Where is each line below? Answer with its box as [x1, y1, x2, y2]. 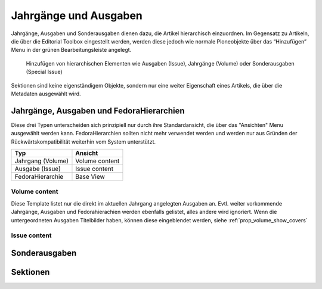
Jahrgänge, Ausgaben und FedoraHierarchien [11, 105, 185, 116]
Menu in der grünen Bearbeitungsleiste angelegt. [11, 46, 132, 54]
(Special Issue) [26, 69, 63, 76]
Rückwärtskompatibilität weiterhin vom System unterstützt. [11, 138, 156, 145]
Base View [75, 172, 106, 181]
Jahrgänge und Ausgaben [11, 9, 143, 22]
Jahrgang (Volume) [14, 157, 69, 165]
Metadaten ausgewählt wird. [11, 90, 81, 97]
